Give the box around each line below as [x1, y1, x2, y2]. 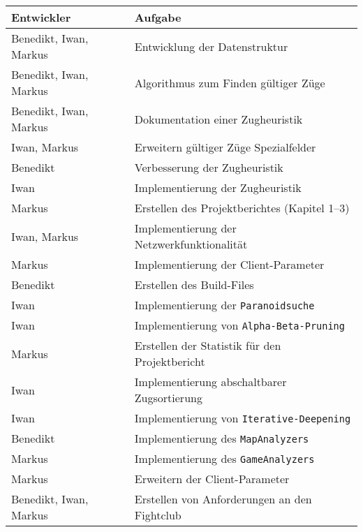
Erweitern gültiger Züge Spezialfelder [134, 139, 316, 155]
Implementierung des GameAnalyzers [134, 450, 315, 466]
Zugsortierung [134, 390, 202, 406]
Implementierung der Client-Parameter [134, 256, 325, 272]
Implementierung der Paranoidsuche [134, 297, 315, 313]
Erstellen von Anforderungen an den [134, 491, 312, 507]
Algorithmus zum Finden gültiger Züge [134, 74, 325, 91]
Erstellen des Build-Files [134, 276, 254, 293]
